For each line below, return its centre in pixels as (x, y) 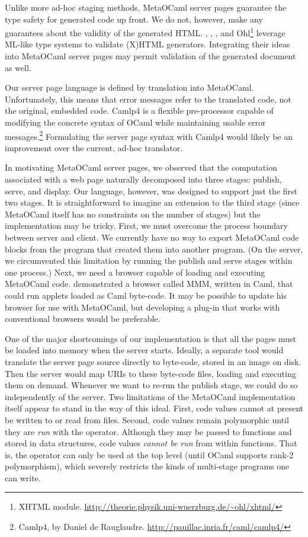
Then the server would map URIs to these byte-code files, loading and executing (150, 373)
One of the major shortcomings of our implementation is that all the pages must (151, 338)
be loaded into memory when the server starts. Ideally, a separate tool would (144, 350)
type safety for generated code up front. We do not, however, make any (134, 19)
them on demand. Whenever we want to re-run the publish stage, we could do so (151, 385)
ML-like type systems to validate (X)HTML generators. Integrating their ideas (147, 44)
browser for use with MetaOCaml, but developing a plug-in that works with (142, 307)
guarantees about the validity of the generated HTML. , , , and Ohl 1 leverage (145, 32)
